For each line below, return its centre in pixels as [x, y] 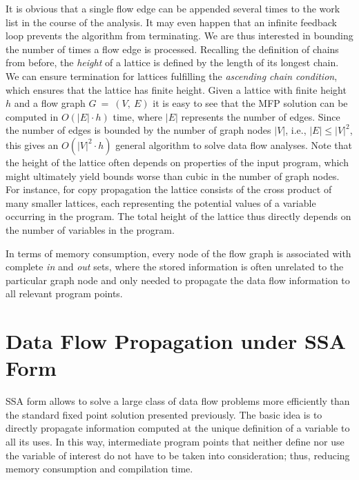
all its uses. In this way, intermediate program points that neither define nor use [175, 441]
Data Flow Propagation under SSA [176, 341]
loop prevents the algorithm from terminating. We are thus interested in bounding [179, 36]
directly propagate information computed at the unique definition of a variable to [178, 428]
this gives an [32, 144]
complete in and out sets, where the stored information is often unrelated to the [175, 267]
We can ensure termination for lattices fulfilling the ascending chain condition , [172, 76]
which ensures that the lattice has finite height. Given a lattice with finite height [176, 89]
